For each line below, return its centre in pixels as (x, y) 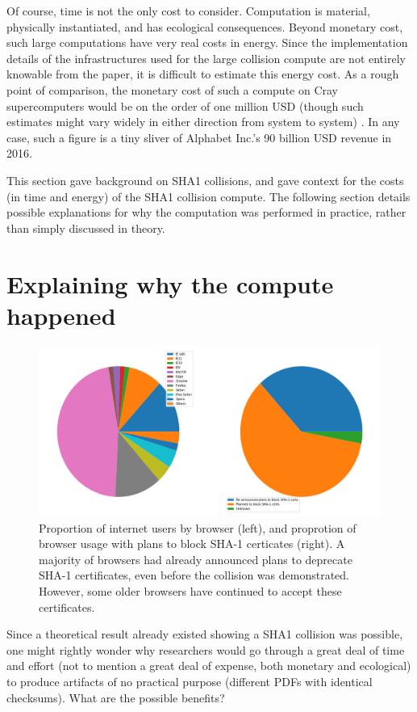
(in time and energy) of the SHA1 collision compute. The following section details (208, 196)
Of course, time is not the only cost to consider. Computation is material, (188, 11)
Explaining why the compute (170, 283)
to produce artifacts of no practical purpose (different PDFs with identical (190, 681)
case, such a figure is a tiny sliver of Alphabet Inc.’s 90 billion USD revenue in (199, 137)
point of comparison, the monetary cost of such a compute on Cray (172, 89)
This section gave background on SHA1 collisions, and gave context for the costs (205, 180)
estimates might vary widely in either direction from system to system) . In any (203, 122)
